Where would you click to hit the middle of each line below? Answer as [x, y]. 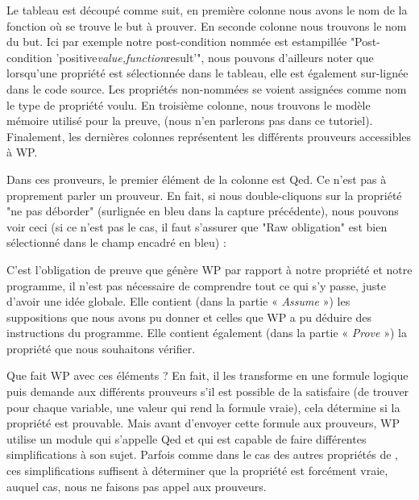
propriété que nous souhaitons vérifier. [101, 348]
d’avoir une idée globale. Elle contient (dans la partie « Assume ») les [178, 301]
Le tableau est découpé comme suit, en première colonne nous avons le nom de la [207, 10]
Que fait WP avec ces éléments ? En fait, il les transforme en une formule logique [207, 375]
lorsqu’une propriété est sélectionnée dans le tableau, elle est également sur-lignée [207, 73]
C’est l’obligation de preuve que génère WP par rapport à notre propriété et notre [209, 269]
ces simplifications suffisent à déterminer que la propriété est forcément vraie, [197, 471]
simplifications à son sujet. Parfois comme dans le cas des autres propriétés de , [203, 454]
